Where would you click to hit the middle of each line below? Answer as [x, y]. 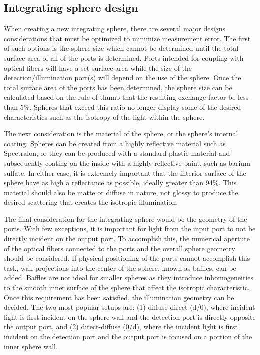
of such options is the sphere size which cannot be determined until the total [121, 48]
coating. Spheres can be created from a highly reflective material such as [115, 143]
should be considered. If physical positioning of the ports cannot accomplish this [127, 258]
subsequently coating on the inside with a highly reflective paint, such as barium [127, 162]
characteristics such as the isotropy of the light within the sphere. [104, 116]
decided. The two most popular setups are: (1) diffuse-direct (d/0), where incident [130, 307]
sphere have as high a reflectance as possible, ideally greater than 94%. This [120, 183]
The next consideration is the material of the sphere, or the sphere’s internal [121, 133]
